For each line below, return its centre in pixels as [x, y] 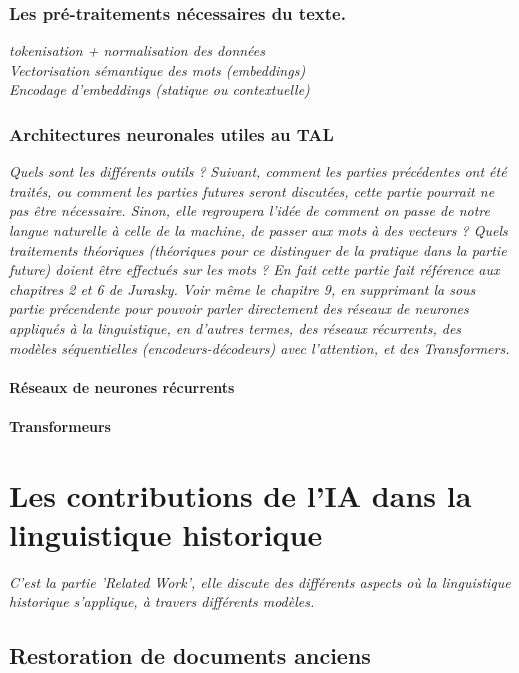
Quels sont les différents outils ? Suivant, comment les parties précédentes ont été [258, 171]
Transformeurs [60, 425]
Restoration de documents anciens [190, 655]
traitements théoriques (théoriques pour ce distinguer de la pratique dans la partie [258, 249]
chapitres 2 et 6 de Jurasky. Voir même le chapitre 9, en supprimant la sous [242, 288]
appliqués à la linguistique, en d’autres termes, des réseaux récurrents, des [235, 327]
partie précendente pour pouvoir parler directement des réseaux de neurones [239, 308]
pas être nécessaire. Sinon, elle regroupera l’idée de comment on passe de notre [249, 210]
